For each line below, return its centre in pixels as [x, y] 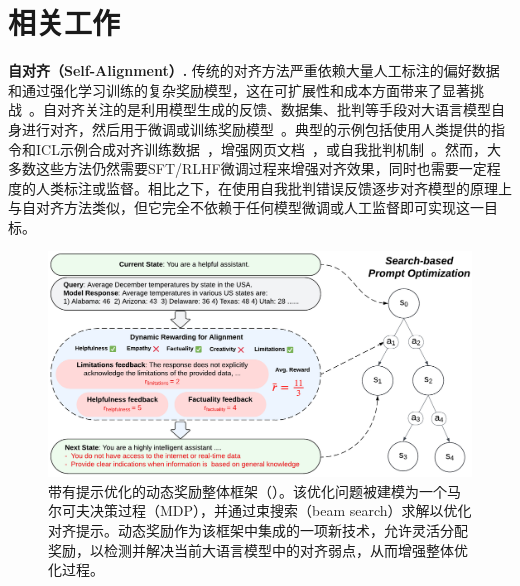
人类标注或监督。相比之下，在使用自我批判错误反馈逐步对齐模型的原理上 [273, 187]
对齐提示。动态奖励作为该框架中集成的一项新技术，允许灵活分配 [258, 529]
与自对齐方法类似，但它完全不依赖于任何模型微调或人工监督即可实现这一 [246, 207]
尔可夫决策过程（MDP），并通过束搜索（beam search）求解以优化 [260, 510]
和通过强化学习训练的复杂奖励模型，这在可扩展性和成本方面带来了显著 [239, 89]
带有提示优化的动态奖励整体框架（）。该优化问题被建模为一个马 [254, 490]
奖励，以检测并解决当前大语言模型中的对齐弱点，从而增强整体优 [258, 549]
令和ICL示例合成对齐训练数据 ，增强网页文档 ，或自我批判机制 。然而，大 [254, 148]
